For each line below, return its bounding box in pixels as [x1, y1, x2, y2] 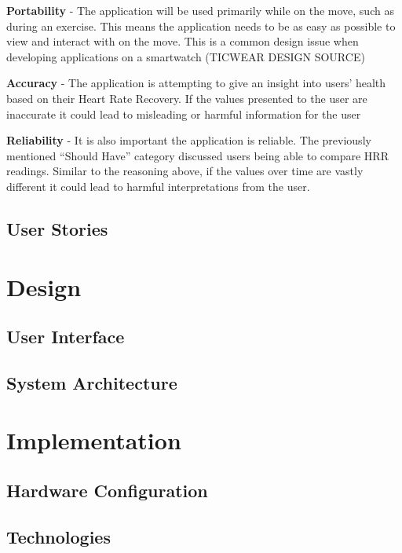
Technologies [6, 524, 111, 548]
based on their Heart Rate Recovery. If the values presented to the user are [6, 90, 367, 106]
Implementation [6, 424, 181, 456]
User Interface [6, 324, 125, 349]
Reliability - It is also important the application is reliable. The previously [6, 132, 371, 148]
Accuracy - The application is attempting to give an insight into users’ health [6, 75, 386, 91]
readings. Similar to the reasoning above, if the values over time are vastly [6, 163, 364, 179]
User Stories [6, 216, 108, 240]
